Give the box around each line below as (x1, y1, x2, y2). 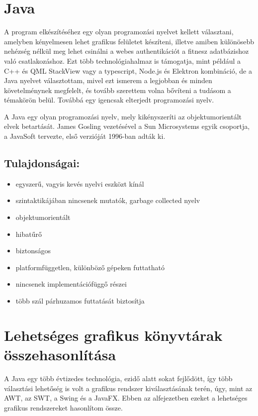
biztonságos (15, 245, 51, 256)
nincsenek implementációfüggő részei (15, 279, 127, 289)
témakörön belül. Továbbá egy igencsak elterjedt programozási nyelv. (4, 95, 214, 105)
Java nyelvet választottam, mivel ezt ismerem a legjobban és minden (4, 75, 212, 86)
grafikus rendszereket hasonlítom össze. (4, 402, 123, 413)
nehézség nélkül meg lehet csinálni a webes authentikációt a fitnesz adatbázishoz (4, 46, 249, 56)
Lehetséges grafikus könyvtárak (4, 324, 223, 345)
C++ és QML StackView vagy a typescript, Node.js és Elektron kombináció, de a (4, 65, 252, 76)
